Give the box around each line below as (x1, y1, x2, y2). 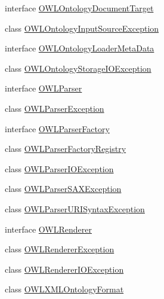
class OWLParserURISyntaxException (5, 202, 145, 215)
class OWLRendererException (5, 243, 115, 255)
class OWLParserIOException (5, 162, 114, 175)
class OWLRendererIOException (5, 263, 124, 275)
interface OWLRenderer (5, 222, 92, 235)
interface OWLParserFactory (5, 122, 110, 135)
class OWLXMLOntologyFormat (5, 283, 124, 295)
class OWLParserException (5, 102, 104, 114)
